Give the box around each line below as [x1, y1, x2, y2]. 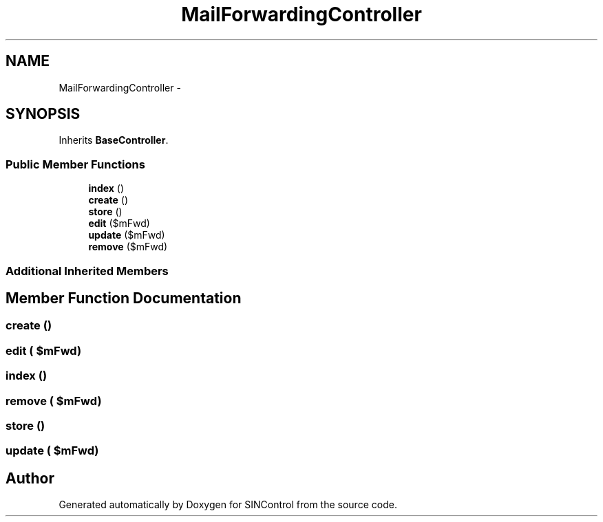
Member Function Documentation [6, 289, 242, 307]
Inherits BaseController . [59, 134, 169, 146]
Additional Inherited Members [6, 263, 169, 278]
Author [6, 469, 54, 487]
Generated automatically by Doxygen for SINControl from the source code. [59, 499, 397, 511]
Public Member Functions [6, 157, 145, 171]
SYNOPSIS [6, 105, 81, 123]
